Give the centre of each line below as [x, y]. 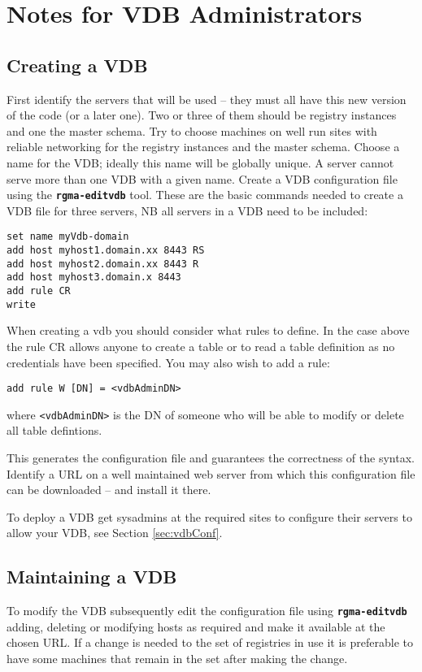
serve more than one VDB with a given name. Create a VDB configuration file [202, 178]
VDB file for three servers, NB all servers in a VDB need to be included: [187, 210]
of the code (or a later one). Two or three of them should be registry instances [202, 115]
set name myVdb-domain [68, 237]
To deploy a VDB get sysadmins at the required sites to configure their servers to [209, 516]
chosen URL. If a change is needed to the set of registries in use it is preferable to [210, 642]
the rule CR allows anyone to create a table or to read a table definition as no [201, 346]
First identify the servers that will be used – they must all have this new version [207, 99]
